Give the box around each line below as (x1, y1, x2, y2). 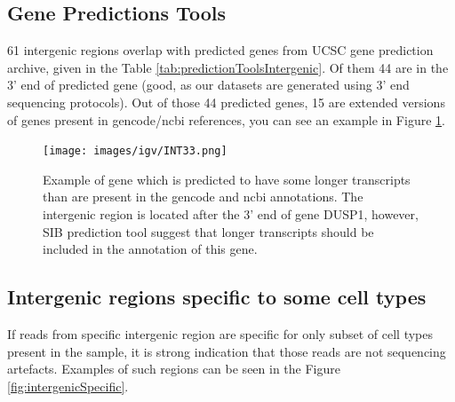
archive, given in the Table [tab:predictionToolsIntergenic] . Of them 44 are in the (7, 58, 449, 76)
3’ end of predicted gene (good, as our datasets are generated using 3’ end (7, 75, 410, 94)
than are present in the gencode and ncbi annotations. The (43, 187, 363, 206)
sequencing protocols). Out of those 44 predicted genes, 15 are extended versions (7, 92, 445, 111)
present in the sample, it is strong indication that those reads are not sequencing (7, 342, 446, 360)
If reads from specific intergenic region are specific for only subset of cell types (7, 325, 433, 343)
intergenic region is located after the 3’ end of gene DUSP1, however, (43, 205, 419, 224)
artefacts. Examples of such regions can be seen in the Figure (7, 359, 340, 378)
